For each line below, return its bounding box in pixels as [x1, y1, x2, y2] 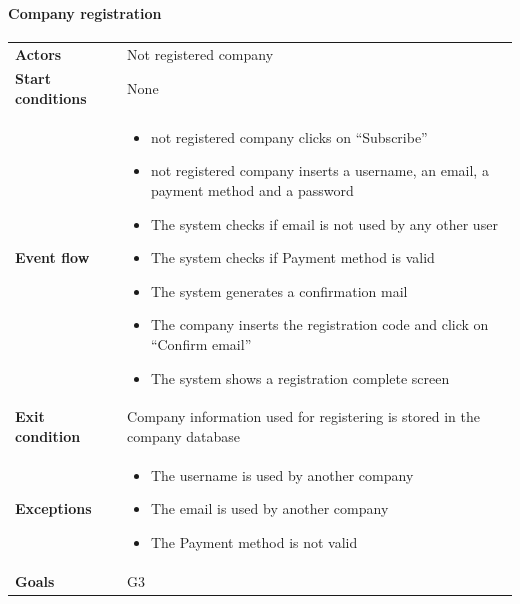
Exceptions [15, 498, 92, 519]
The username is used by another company [150, 464, 414, 485]
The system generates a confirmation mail [150, 280, 408, 301]
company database [127, 426, 240, 447]
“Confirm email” [150, 333, 252, 354]
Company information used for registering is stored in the [127, 406, 480, 427]
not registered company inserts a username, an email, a [150, 160, 489, 181]
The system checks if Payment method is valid [150, 247, 435, 268]
